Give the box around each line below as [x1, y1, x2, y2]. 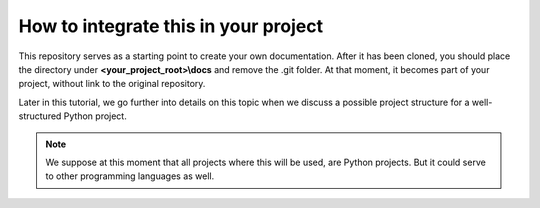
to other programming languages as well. [45, 170, 215, 182]
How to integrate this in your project [18, 15, 324, 37]
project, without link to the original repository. [18, 78, 206, 90]
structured [18, 110, 62, 122]
